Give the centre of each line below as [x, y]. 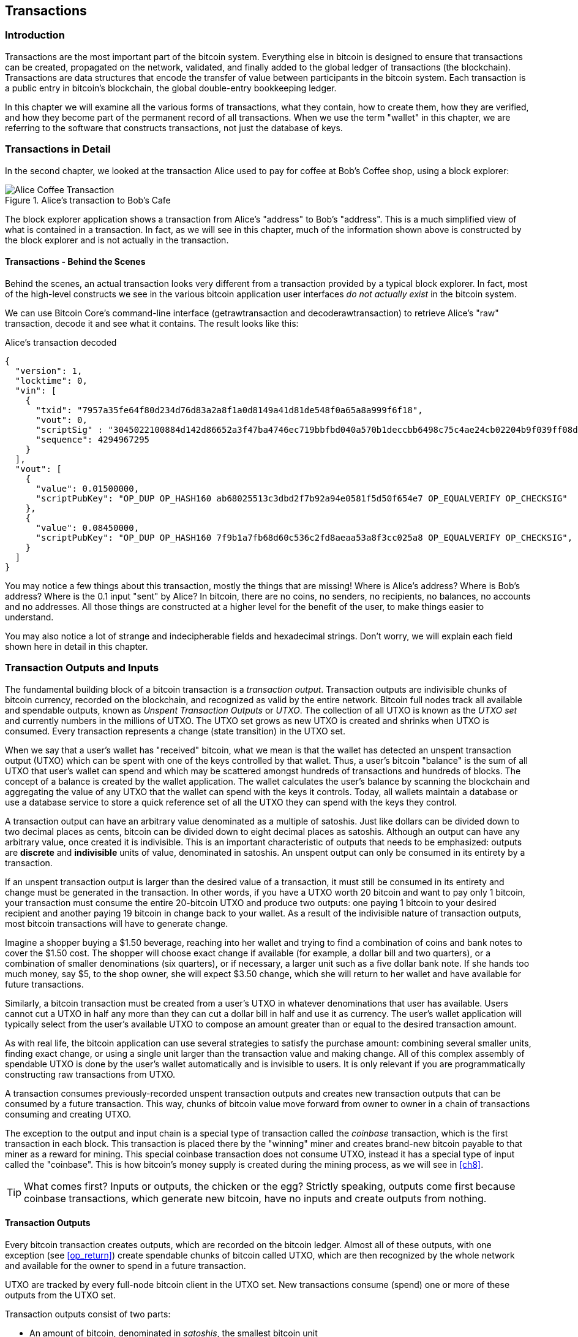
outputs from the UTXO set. [60, 1295]
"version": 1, [49, 371]
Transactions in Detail [58, 149]
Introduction [35, 35]
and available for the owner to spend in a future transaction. [126, 1265]
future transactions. [44, 984]
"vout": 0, [62, 420]
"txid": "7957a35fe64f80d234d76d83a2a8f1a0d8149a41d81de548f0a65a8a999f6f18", [229, 410]
